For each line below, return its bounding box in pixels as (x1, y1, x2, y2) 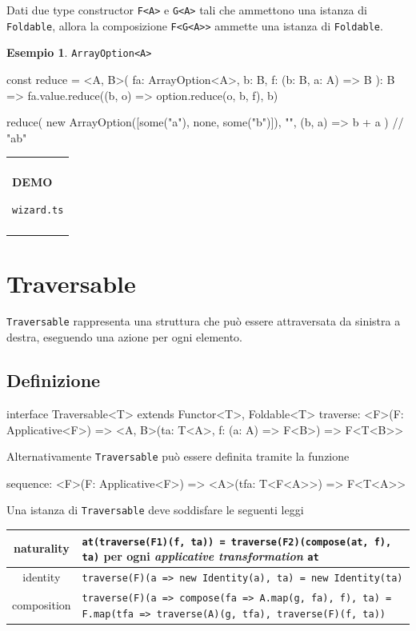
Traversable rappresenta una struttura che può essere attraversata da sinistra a (6, 313, 401, 329)
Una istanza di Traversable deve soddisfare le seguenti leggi (6, 501, 304, 518)
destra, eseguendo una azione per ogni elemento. (6, 329, 242, 345)
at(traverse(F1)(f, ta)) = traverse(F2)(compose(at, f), (82, 536, 392, 548)
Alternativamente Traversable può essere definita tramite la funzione (6, 448, 350, 465)
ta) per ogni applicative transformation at (82, 548, 319, 565)
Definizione (6, 368, 101, 393)
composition (12, 596, 71, 613)
